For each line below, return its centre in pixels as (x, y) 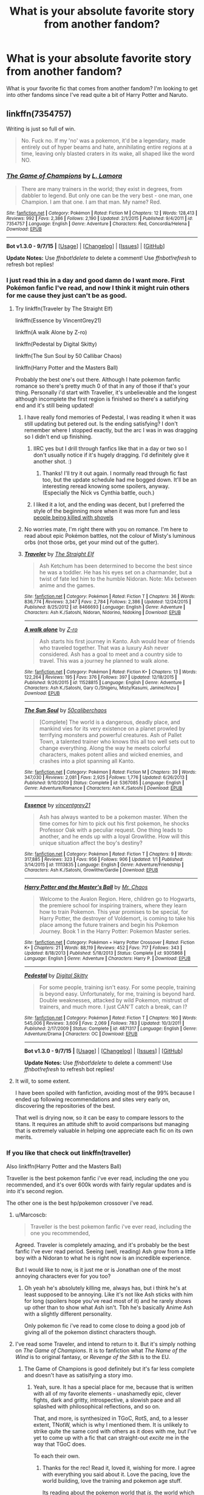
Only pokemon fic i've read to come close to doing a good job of (104, 1326)
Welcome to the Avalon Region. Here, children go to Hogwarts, (117, 899)
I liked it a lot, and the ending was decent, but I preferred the (109, 505)
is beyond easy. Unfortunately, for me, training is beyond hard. (117, 994)
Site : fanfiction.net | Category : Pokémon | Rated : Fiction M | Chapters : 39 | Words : (110, 772)
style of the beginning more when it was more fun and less (107, 511)
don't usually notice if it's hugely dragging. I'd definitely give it (111, 455)
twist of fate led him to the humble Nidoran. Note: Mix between (118, 579)
